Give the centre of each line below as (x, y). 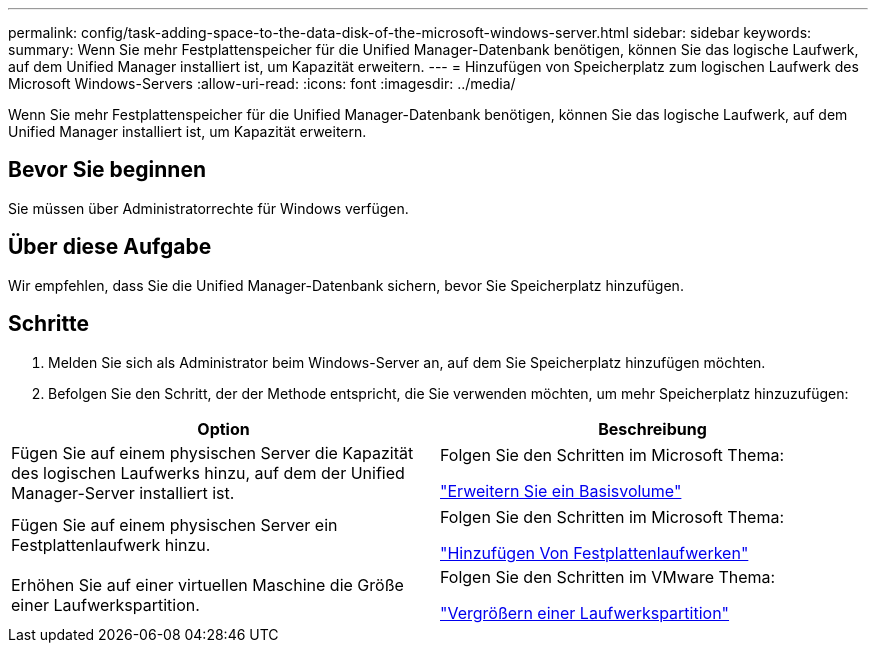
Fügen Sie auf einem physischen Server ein (174, 524)
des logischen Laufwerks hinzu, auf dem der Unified (208, 472)
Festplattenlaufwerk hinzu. (111, 544)
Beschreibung (652, 428)
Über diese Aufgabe (110, 247)
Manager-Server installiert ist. (123, 492)
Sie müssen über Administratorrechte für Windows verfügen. (208, 208)
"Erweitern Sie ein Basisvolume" (561, 490)
